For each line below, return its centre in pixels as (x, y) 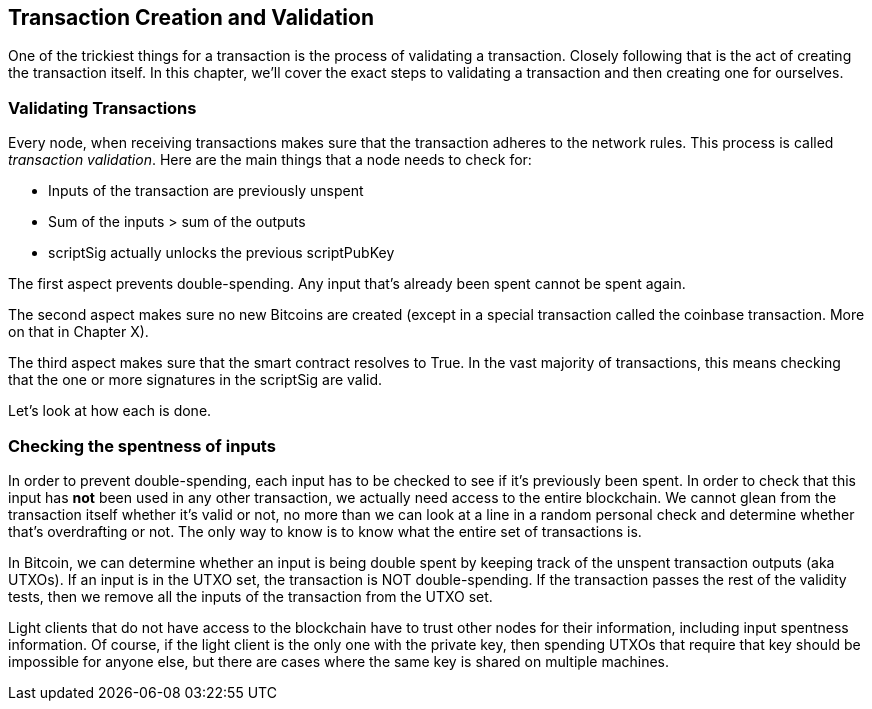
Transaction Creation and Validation (191, 17)
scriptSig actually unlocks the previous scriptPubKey (221, 253)
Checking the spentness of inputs (142, 445)
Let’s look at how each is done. (110, 411)
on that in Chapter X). (78, 332)
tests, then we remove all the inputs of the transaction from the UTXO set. (250, 596)
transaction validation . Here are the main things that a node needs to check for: (270, 160)
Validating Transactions (102, 107)
